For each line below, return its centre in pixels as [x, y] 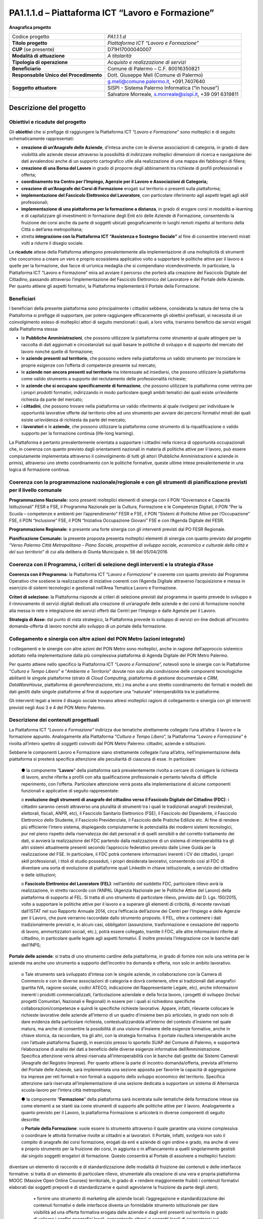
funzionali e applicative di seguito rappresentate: [70, 790]
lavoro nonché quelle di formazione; [57, 352]
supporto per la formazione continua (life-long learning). [78, 433]
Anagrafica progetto [30, 27]
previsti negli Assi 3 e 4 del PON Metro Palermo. [57, 708]
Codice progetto [31, 37]
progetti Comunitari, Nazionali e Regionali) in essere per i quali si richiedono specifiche [108, 1002]
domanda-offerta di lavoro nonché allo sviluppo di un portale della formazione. [88, 626]
